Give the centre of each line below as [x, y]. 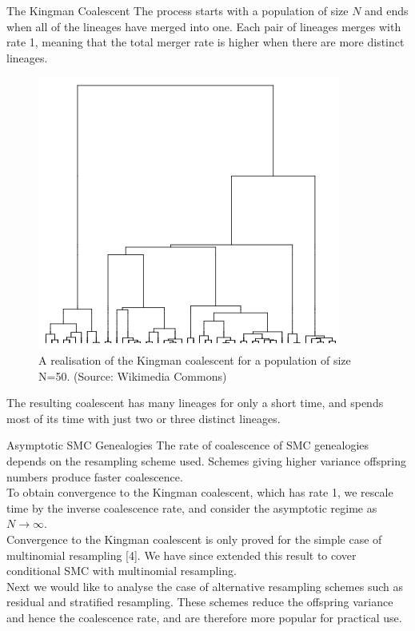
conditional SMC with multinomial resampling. [122, 571]
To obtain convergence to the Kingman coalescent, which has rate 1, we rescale [200, 492]
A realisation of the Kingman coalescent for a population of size [195, 359]
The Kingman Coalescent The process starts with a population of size [178, 10]
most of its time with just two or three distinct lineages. [144, 418]
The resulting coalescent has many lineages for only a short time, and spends [195, 403]
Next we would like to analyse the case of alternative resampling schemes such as [205, 586]
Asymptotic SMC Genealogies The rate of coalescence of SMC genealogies [188, 445]
